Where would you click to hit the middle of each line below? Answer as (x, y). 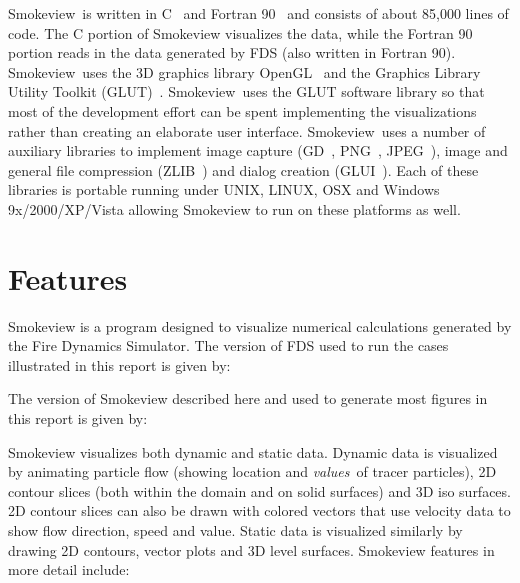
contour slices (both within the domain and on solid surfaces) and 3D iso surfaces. (259, 490)
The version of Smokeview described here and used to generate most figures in (248, 398)
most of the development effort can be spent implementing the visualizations (242, 110)
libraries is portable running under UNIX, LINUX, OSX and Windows (224, 189)
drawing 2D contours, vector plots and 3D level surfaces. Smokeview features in (251, 549)
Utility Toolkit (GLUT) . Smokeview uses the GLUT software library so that (246, 91)
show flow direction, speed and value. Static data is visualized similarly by (235, 530)
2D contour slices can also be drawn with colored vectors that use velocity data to (259, 510)
